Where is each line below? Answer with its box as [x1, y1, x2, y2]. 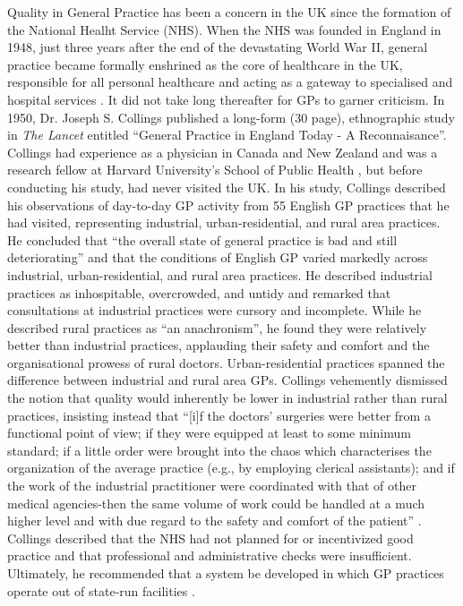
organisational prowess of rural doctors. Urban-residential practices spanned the [7, 353, 445, 371]
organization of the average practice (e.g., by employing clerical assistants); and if [7, 458, 455, 477]
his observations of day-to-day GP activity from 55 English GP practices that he [7, 195, 450, 214]
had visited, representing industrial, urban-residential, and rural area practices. [7, 213, 441, 232]
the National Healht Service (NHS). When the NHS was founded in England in [7, 20, 442, 38]
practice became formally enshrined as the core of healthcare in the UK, [7, 55, 403, 73]
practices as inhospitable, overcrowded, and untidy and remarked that [7, 283, 391, 302]
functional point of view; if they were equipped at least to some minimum [7, 423, 411, 442]
